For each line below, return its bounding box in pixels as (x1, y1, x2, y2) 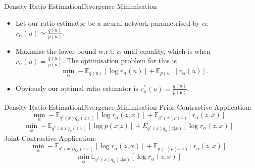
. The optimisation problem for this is (62, 55, 177, 66)
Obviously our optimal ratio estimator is (15, 83, 139, 93)
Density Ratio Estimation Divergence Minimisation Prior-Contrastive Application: (4, 101, 252, 112)
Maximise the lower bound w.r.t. (15, 45, 115, 56)
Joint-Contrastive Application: (4, 132, 96, 143)
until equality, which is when (123, 45, 210, 56)
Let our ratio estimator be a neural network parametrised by (15, 17, 200, 28)
